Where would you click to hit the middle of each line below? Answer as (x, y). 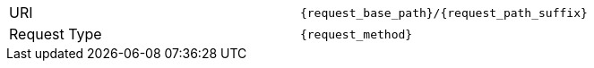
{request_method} (356, 34)
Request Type (56, 34)
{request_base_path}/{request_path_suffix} (443, 13)
